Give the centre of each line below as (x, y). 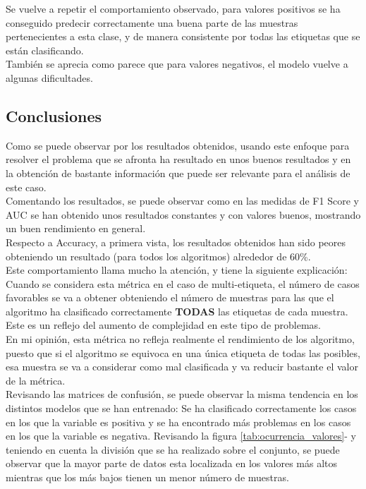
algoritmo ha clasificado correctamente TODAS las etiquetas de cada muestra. (177, 311)
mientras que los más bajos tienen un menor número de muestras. (147, 477)
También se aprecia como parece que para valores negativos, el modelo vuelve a (177, 64)
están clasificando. (45, 50)
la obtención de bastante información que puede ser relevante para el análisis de (178, 173)
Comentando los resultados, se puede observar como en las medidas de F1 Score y (182, 201)
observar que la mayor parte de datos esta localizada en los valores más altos (172, 463)
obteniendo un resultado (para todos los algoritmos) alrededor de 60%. (158, 256)
